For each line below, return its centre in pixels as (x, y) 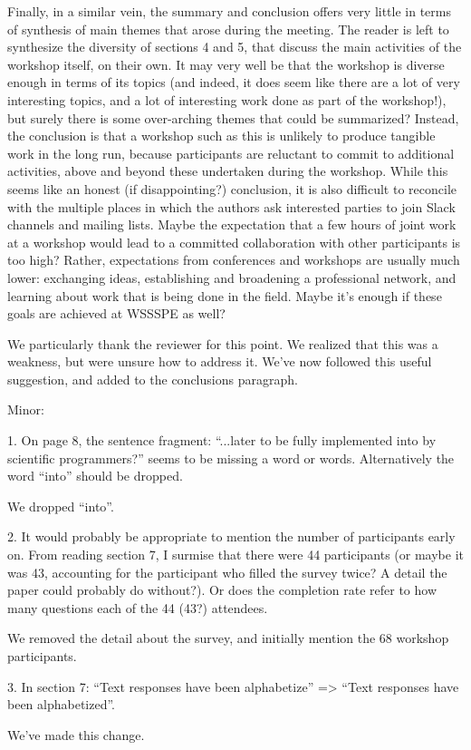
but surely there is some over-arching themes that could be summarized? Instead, (233, 117)
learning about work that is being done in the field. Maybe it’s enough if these (225, 295)
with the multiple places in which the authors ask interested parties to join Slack (231, 206)
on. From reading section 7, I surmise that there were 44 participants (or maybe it (235, 555)
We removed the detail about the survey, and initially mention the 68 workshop (228, 638)
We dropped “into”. (61, 506)
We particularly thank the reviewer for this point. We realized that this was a (223, 343)
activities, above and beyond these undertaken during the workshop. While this (228, 171)
